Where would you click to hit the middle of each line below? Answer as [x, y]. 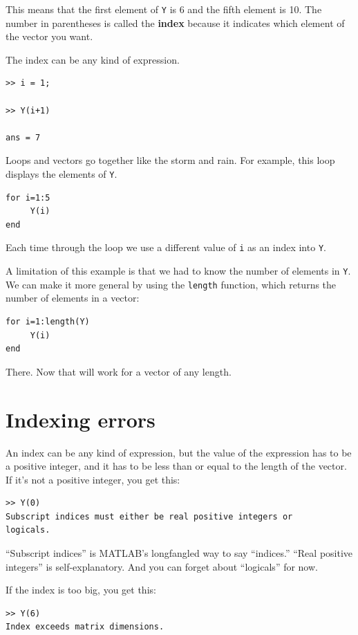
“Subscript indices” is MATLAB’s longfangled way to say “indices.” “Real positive [179, 553]
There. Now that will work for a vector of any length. [119, 371]
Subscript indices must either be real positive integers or [149, 516]
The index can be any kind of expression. [93, 59]
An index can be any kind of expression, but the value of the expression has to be [179, 452]
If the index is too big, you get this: [81, 590]
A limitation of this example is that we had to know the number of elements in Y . [178, 271]
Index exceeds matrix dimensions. [85, 627]
